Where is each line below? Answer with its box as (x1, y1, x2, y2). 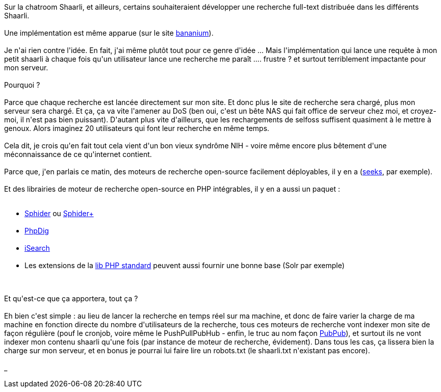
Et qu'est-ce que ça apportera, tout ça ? (4, 294, 138, 303)
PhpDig (24, 226, 49, 235)
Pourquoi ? (4, 81, 40, 89)
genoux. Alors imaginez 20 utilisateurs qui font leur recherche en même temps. (4, 124, 270, 133)
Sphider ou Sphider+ (24, 209, 94, 218)
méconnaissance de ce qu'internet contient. (4, 150, 152, 159)
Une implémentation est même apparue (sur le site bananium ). (4, 29, 214, 37)
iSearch (24, 244, 50, 252)
